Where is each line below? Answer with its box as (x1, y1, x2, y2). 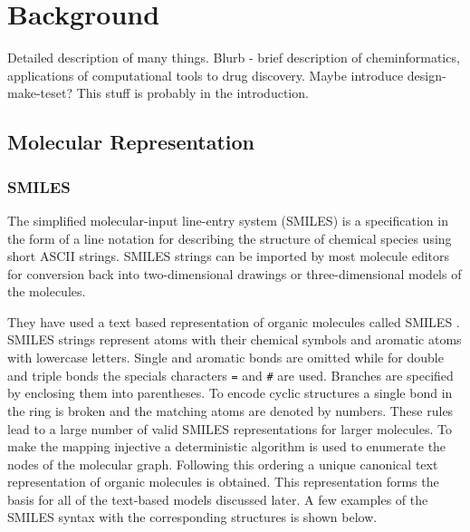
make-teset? (7, 83, 72, 102)
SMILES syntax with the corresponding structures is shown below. (7, 508, 378, 527)
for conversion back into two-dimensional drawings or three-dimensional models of (7, 264, 462, 283)
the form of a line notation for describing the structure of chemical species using (7, 228, 452, 247)
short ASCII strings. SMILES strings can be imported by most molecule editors (7, 247, 450, 266)
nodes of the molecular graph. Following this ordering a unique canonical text (7, 454, 438, 473)
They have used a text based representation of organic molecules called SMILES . (7, 312, 460, 331)
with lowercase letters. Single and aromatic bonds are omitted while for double (7, 348, 444, 367)
